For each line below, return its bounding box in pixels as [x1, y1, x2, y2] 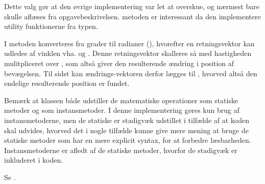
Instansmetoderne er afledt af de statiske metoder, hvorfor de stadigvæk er [4, 144, 237, 155]
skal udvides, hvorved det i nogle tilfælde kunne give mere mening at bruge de [4, 125, 249, 135]
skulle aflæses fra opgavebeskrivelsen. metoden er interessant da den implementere [4, 11, 261, 21]
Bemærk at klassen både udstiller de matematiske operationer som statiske [4, 95, 238, 105]
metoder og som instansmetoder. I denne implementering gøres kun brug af [4, 105, 239, 115]
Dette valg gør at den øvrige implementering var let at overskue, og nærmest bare [4, 1, 259, 11]
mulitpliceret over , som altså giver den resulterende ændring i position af [4, 57, 234, 68]
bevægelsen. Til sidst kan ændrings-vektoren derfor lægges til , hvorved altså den [4, 68, 257, 78]
